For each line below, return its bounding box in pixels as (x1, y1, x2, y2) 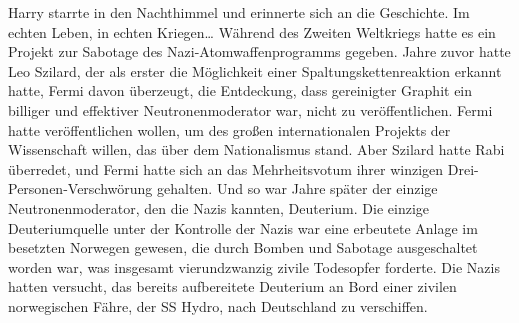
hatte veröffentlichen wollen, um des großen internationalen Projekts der (8, 119, 451, 140)
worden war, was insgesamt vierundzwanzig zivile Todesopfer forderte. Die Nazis (8, 256, 500, 277)
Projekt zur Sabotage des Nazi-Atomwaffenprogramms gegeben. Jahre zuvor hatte (8, 41, 511, 62)
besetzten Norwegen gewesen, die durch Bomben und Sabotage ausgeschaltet (8, 237, 478, 258)
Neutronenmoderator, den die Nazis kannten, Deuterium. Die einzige (8, 197, 430, 218)
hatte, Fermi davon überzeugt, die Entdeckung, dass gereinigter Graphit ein (8, 80, 473, 101)
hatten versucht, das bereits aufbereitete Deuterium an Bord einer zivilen (8, 276, 457, 297)
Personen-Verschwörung (8, 178, 153, 199)
